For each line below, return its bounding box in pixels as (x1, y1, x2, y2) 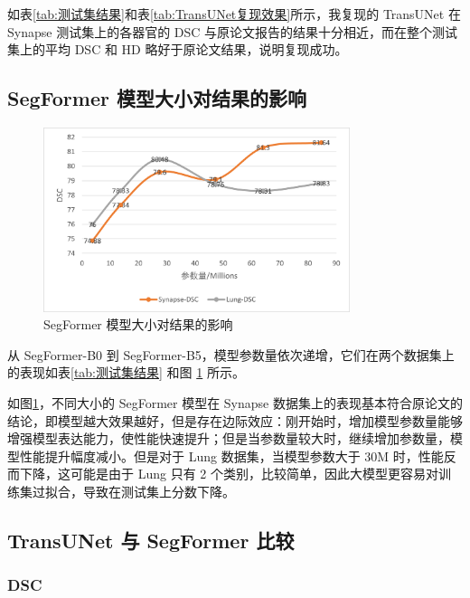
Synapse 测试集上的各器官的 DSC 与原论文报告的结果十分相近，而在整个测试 (7, 22, 458, 41)
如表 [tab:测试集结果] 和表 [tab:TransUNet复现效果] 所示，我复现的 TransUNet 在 (7, 5, 461, 23)
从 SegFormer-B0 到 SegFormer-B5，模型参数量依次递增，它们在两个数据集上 (7, 345, 455, 364)
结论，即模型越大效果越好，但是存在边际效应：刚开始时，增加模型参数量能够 (7, 411, 463, 430)
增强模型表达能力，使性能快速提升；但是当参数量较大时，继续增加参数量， (7, 429, 450, 448)
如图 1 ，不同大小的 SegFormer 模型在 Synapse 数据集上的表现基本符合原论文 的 (7, 394, 463, 413)
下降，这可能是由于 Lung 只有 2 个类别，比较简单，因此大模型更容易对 (19, 464, 438, 483)
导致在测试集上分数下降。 (82, 482, 235, 501)
